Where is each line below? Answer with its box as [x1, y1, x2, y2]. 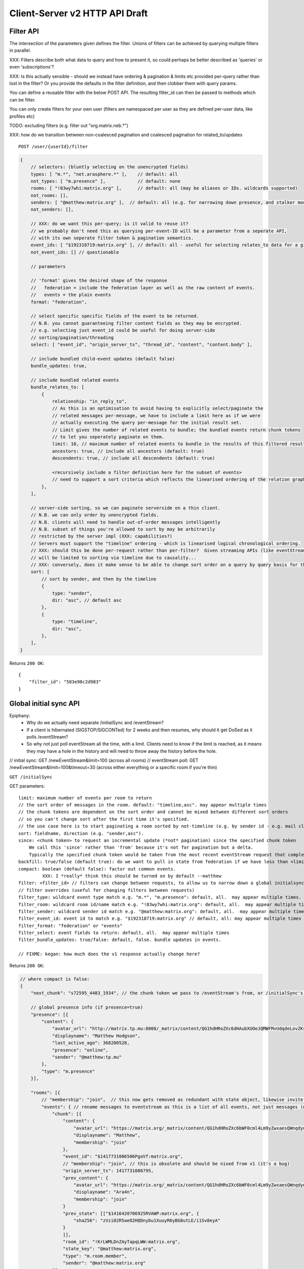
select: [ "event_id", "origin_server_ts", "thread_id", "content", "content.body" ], [30, 342, 253, 347]
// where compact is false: [20, 976, 90, 982]
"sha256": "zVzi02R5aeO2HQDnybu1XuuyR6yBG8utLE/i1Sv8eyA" [73, 1217, 220, 1223]
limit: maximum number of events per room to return [18, 795, 152, 800]
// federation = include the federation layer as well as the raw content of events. [30, 285, 255, 290]
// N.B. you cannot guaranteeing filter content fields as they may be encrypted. [30, 320, 242, 326]
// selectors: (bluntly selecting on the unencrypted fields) [30, 164, 188, 170]
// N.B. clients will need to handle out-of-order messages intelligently [30, 519, 220, 525]
